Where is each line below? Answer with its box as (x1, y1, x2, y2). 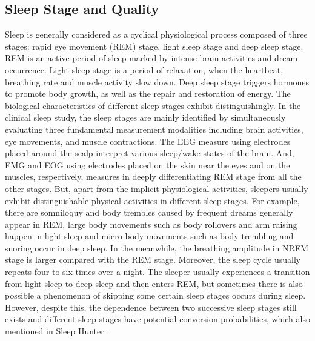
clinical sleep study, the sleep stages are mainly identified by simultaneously (5, 111, 286, 124)
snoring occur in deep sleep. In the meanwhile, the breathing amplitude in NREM (5, 241, 309, 254)
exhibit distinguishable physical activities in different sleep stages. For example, (5, 194, 300, 207)
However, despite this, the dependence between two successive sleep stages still (5, 300, 297, 313)
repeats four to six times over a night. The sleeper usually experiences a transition (5, 265, 310, 278)
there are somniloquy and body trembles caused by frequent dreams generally (5, 206, 293, 219)
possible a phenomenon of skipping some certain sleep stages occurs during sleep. (5, 289, 306, 302)
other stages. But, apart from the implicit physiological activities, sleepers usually (5, 182, 308, 194)
